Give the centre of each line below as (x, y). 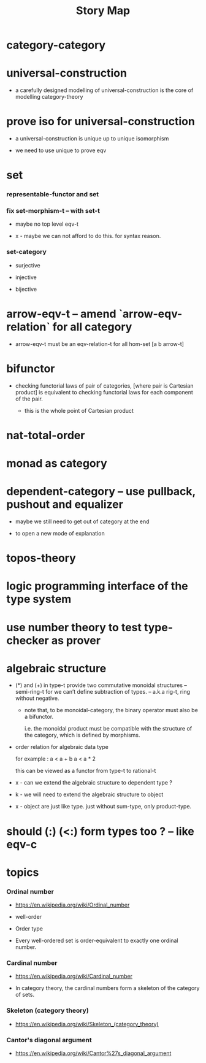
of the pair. (29, 399)
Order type (29, 929)
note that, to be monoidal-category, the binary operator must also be (111, 710)
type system (39, 599)
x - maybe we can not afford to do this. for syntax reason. (88, 236)
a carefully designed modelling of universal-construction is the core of (104, 90)
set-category (27, 252)
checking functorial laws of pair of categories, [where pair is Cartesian (104, 386)
